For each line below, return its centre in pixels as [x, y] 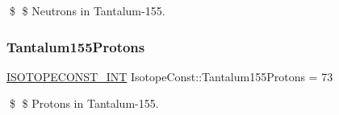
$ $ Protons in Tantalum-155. [84, 103]
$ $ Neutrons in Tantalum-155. [87, 10]
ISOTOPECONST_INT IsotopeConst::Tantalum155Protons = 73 [170, 76]
